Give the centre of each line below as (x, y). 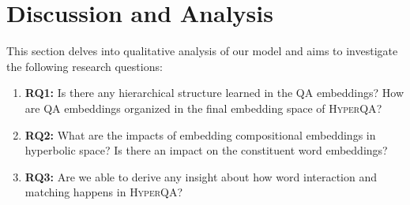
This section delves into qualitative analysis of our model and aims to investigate (202, 51)
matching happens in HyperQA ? (104, 192)
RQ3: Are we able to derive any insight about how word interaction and (201, 176)
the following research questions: (85, 66)
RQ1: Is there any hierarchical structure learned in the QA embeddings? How (214, 93)
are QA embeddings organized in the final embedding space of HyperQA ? (203, 108)
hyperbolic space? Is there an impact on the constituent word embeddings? (206, 150)
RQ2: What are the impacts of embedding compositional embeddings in (200, 134)
